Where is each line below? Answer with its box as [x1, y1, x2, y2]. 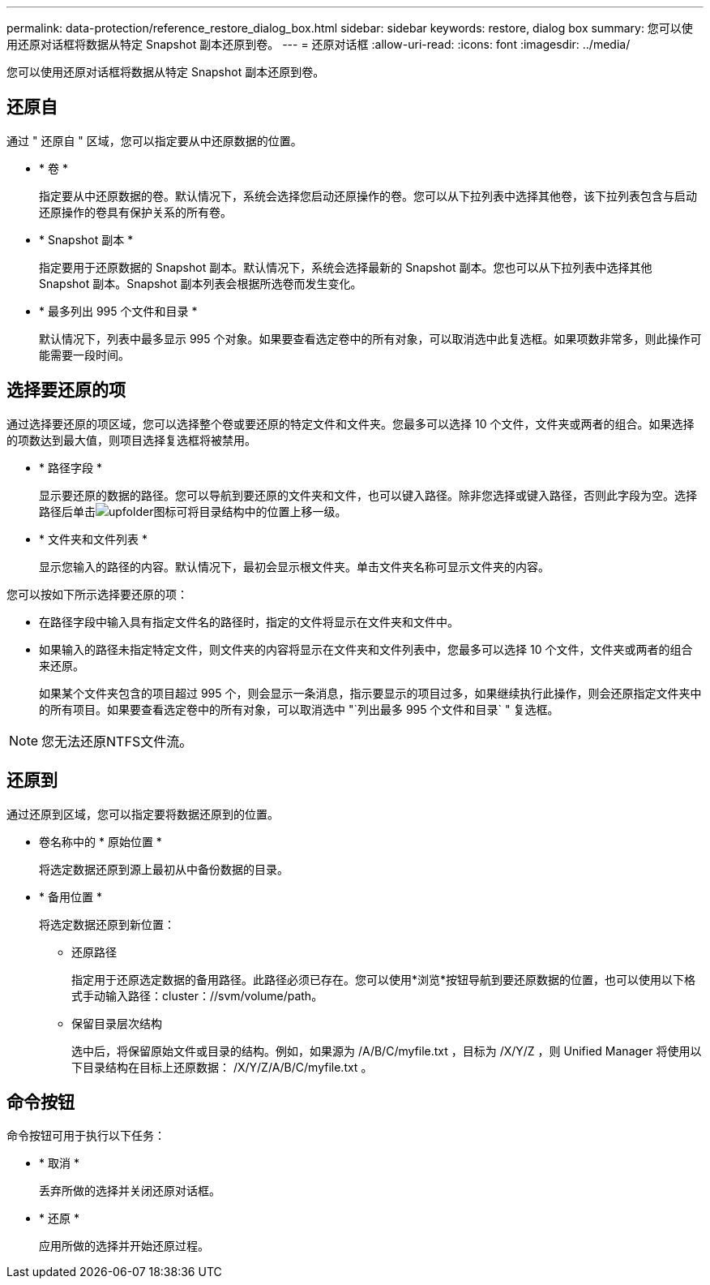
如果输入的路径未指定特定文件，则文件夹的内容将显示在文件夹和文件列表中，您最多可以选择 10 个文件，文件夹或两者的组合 [39, 642, 693, 656]
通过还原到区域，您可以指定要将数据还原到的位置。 [6, 806, 279, 821]
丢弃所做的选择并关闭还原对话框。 [39, 1184, 220, 1198]
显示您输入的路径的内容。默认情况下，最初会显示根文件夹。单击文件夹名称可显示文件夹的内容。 [39, 559, 550, 574]
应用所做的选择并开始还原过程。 [39, 1239, 209, 1253]
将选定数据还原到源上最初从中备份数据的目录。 [39, 862, 289, 876]
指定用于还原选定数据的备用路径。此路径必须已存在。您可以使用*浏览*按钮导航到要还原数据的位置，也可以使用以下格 [71, 972, 696, 986]
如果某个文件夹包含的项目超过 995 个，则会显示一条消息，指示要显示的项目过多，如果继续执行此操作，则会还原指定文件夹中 [39, 685, 702, 700]
